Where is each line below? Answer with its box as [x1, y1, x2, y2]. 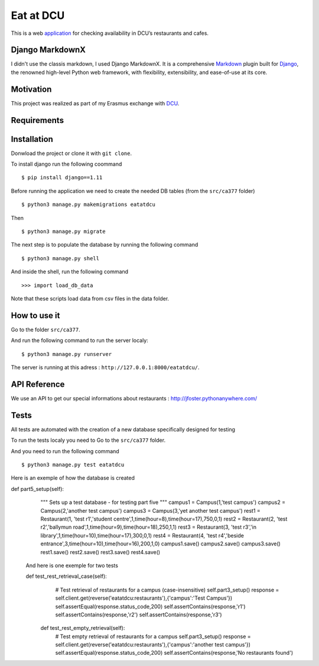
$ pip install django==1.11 [21, 174, 103, 181]
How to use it [11, 311, 60, 321]
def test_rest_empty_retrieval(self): [40, 625, 125, 632]
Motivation [11, 84, 52, 94]
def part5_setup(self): [11, 485, 64, 492]
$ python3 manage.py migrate [21, 228, 106, 235]
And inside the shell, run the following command [11, 268, 129, 275]
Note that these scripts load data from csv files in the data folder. [11, 295, 170, 302]
